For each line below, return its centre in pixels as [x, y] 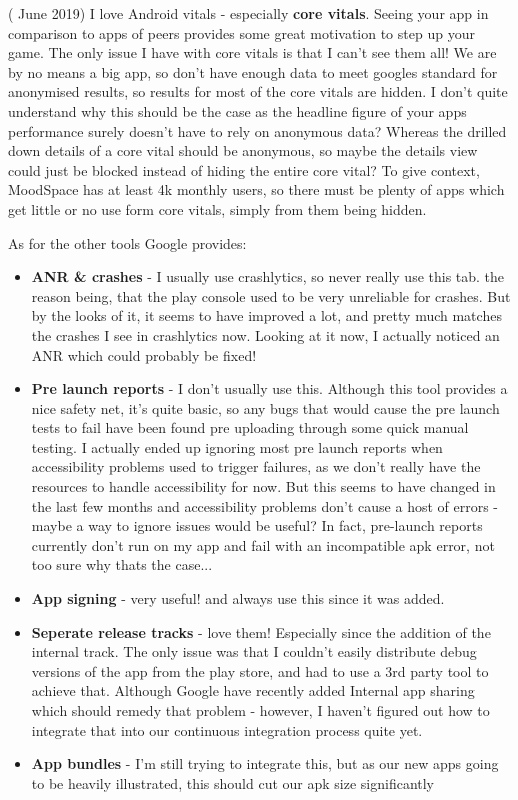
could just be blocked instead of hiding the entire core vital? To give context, [244, 169]
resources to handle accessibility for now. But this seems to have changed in [263, 486]
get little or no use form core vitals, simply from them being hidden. [217, 208]
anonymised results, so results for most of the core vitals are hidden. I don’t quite [258, 91]
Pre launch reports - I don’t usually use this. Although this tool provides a [269, 388]
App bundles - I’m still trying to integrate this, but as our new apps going [265, 763]
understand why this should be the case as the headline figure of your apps [237, 110]
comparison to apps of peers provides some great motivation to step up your [241, 32]
